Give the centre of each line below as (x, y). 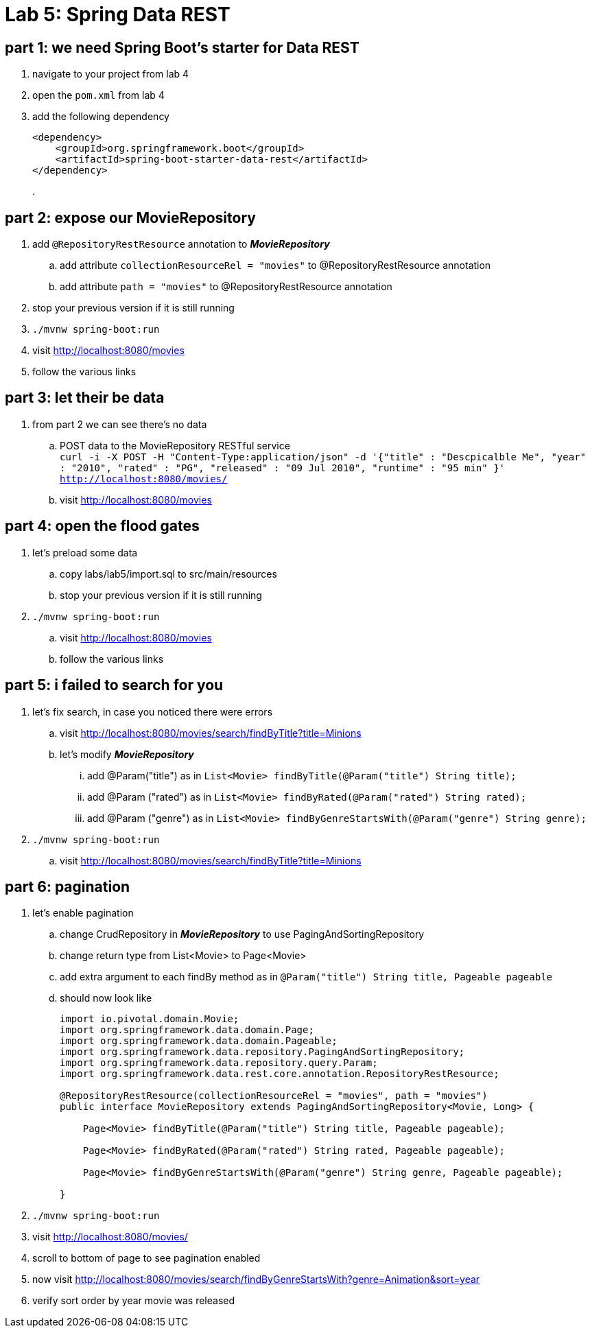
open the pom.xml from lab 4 (98, 95)
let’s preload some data (85, 552)
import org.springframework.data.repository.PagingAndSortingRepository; (262, 1052)
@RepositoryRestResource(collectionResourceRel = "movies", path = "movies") (274, 1096)
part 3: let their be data (85, 398)
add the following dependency (101, 117)
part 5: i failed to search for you (114, 685)
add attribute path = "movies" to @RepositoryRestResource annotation (226, 287)
